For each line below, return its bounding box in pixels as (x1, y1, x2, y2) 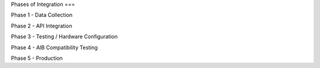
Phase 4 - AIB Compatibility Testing (11, 44, 98, 51)
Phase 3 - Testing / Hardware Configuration (11, 33, 118, 40)
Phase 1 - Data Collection (11, 12, 73, 19)
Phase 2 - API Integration (11, 22, 72, 29)
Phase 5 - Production (11, 55, 63, 62)
